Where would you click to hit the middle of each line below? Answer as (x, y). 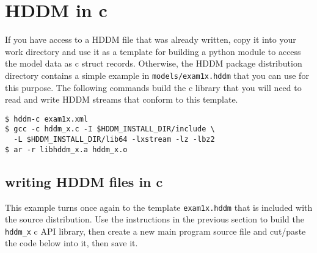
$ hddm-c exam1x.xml (47, 119)
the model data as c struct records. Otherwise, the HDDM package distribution (154, 63)
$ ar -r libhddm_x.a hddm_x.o (66, 149)
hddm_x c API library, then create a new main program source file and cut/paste (155, 231)
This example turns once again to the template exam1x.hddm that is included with (159, 207)
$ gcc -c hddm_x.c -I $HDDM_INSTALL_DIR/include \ (110, 129)
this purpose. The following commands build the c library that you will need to (153, 87)
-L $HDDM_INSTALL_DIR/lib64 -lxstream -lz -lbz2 (114, 140)
